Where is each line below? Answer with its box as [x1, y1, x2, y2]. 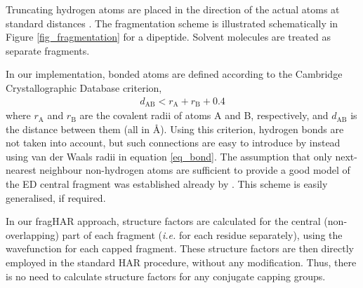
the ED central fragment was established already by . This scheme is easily [6, 177, 328, 191]
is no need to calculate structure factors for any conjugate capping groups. [6, 268, 326, 283]
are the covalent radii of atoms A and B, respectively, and [79, 108, 329, 123]
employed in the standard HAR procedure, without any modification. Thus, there [6, 254, 357, 269]
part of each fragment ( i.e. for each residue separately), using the [62, 227, 343, 242]
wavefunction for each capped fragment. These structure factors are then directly [6, 241, 354, 256]
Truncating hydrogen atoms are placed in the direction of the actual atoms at [6, 2, 340, 16]
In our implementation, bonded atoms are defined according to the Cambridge [6, 67, 343, 81]
